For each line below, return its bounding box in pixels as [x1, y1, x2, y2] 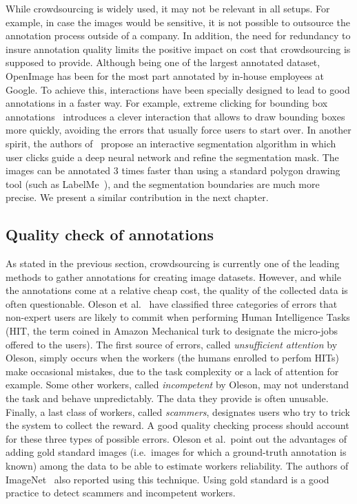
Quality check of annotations [6, 224, 214, 245]
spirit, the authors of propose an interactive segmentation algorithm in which [6, 136, 336, 150]
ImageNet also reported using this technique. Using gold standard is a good [6, 472, 329, 486]
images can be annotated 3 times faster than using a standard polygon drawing [6, 163, 340, 178]
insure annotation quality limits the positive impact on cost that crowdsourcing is [6, 41, 351, 56]
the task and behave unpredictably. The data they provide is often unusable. [6, 391, 329, 406]
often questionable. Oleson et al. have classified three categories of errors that [6, 296, 338, 311]
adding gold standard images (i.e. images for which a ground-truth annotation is [6, 445, 347, 459]
